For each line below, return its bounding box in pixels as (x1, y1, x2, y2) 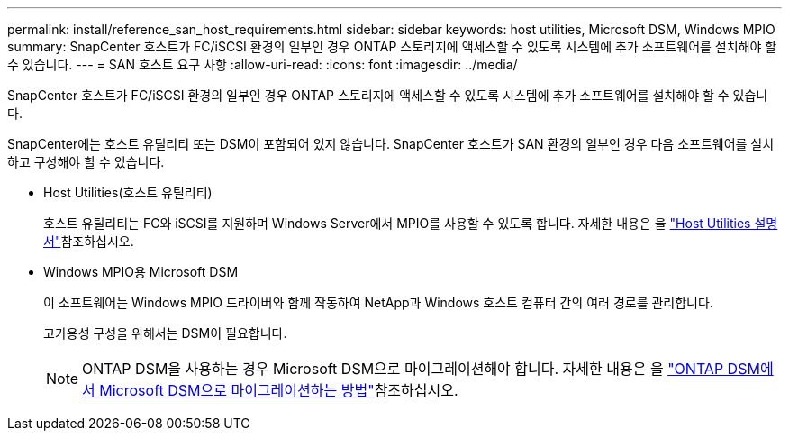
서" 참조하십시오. (43, 233, 134, 249)
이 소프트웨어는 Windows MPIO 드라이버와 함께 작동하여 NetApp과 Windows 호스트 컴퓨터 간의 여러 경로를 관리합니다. (43, 295, 713, 310)
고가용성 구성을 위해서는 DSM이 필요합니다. (43, 325, 287, 341)
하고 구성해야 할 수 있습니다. (7, 154, 165, 169)
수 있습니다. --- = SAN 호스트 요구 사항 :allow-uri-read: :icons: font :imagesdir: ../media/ (7, 57, 518, 72)
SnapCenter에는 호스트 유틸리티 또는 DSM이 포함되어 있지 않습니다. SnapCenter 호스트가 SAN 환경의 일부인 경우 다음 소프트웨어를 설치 (7, 136, 775, 151)
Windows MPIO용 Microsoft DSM (43, 264, 239, 279)
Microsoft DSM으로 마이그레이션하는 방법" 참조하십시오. (99, 381, 458, 399)
